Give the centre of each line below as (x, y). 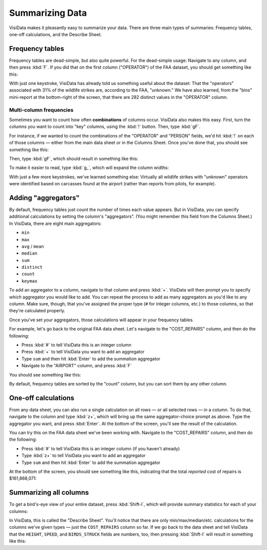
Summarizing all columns (49, 492)
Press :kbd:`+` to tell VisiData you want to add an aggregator (83, 352)
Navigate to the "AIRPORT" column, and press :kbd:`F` (77, 366)
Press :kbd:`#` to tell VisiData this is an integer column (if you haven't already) (101, 448)
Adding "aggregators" (44, 198)
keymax (29, 281)
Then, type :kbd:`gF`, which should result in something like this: (74, 159)
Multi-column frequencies (41, 110)
